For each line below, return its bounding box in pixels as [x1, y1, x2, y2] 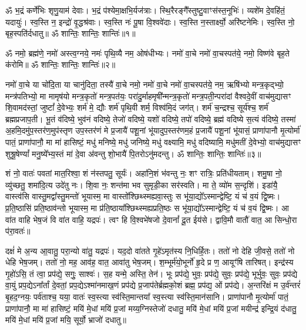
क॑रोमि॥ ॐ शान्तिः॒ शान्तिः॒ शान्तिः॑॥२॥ [5, 58, 116, 71]
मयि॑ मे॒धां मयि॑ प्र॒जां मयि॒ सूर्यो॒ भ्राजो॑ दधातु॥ [5, 314, 126, 326]
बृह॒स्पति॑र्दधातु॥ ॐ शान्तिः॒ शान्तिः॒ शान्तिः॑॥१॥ [5, 27, 136, 39]
